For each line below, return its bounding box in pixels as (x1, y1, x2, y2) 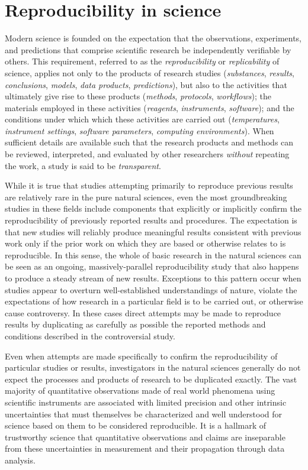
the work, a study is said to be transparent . (5, 159, 161, 171)
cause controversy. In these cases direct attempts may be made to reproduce (5, 306, 281, 319)
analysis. (5, 453, 36, 466)
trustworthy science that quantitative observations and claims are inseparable (5, 430, 285, 443)
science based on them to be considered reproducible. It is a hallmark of (5, 419, 267, 432)
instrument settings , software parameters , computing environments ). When (5, 124, 274, 137)
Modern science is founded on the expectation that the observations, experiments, (5, 32, 302, 44)
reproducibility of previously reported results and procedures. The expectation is (5, 214, 297, 226)
